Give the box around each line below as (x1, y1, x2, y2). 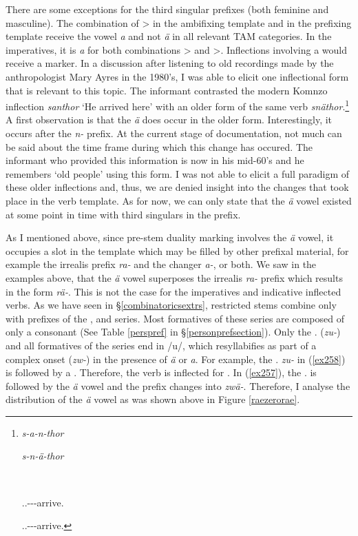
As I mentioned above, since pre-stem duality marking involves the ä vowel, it (6, 230, 334, 245)
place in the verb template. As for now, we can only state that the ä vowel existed (6, 193, 352, 207)
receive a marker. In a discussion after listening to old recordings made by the (6, 56, 334, 70)
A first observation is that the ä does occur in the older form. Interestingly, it (6, 112, 333, 127)
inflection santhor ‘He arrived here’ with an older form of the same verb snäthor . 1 (6, 97, 350, 113)
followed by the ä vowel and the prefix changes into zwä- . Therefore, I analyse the (6, 378, 350, 393)
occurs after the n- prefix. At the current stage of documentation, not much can (6, 126, 342, 140)
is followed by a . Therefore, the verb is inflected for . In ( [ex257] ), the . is (6, 365, 317, 380)
